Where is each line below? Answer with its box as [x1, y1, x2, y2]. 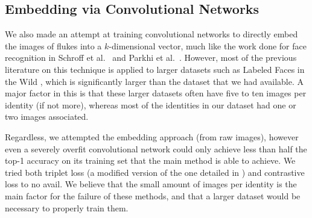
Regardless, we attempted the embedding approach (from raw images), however [5, 130, 299, 143]
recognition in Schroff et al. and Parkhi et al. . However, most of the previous [5, 51, 297, 64]
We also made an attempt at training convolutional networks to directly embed [5, 28, 298, 40]
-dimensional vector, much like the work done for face [109, 39, 307, 52]
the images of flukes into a [5, 39, 102, 52]
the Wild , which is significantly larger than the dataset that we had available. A [5, 75, 304, 87]
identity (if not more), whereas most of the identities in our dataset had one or [5, 98, 296, 111]
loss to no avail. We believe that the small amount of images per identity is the [5, 178, 297, 190]
